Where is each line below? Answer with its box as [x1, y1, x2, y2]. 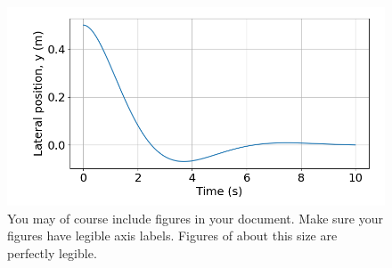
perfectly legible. [7, 244, 97, 263]
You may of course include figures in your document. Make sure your [7, 208, 383, 227]
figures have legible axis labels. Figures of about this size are [7, 226, 338, 245]
